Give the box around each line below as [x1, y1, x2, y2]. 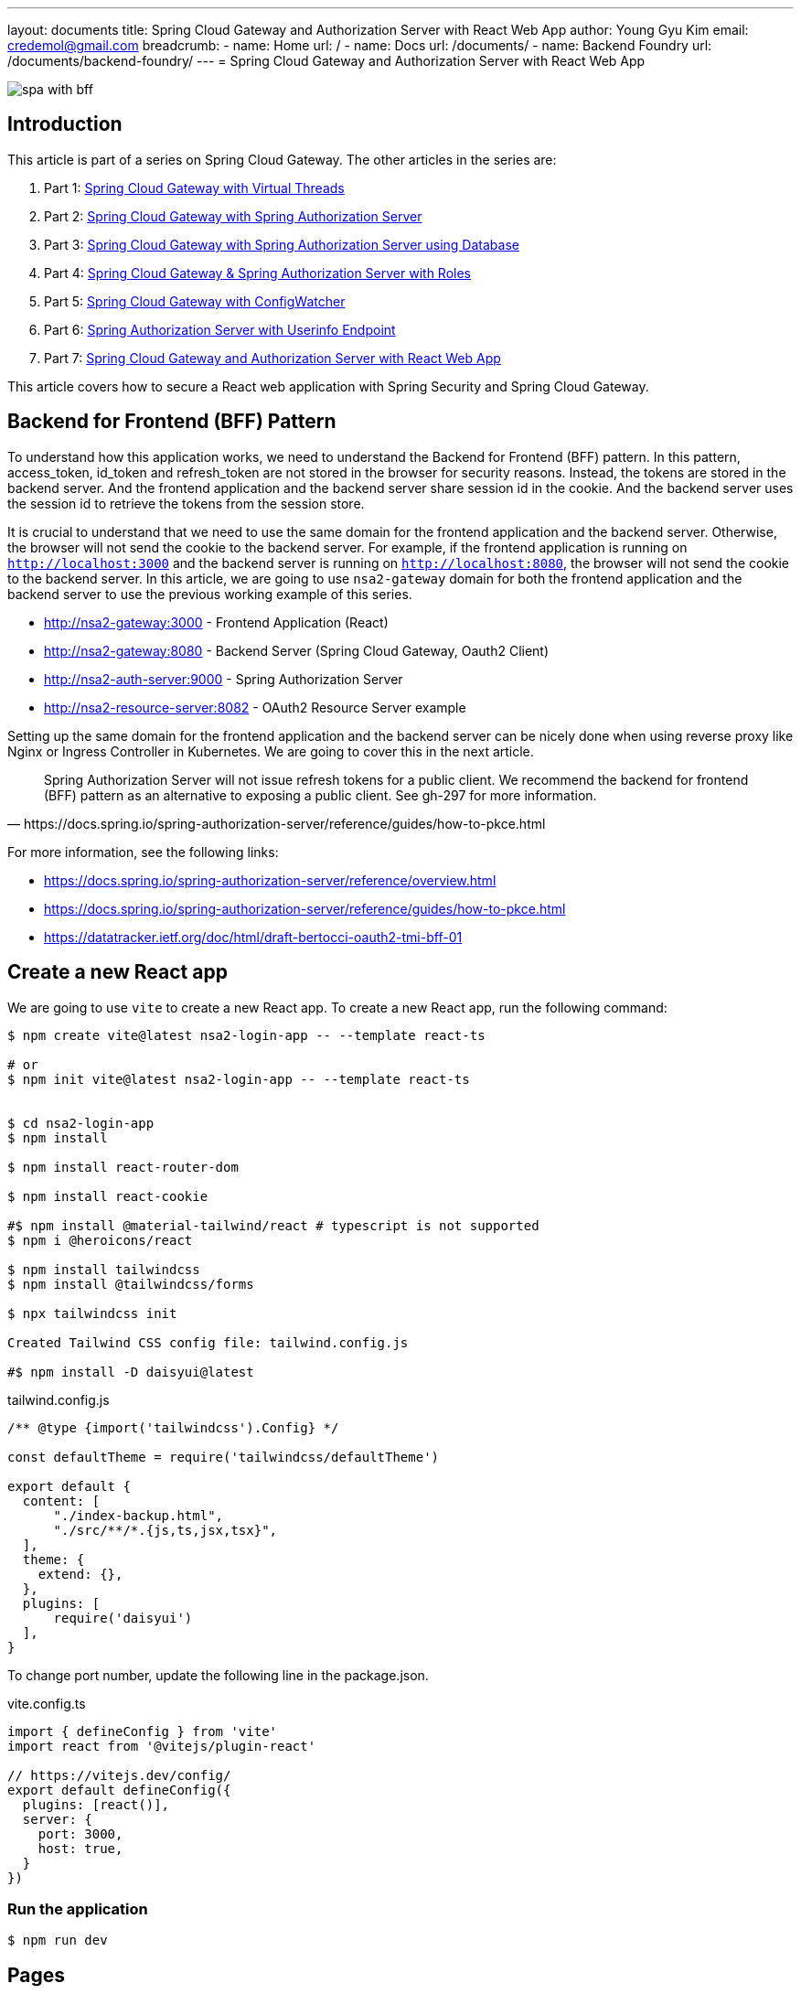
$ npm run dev [7, 1933, 108, 1948]
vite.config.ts [7, 1695, 86, 1711]
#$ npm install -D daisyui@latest [7, 1364, 254, 1379]
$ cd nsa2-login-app [7, 1115, 155, 1131]
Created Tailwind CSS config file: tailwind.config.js [7, 1335, 409, 1350]
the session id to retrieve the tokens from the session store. [7, 495, 365, 511]
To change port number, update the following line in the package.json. [7, 1667, 429, 1683]
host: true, [37, 1840, 123, 1856]
